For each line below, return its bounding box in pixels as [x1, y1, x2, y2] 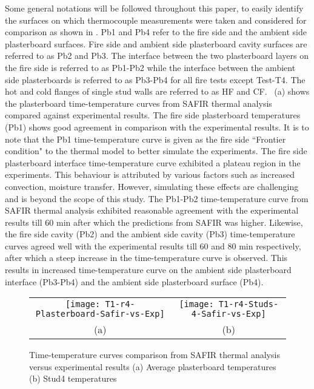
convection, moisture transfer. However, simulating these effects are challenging [5, 180, 299, 192]
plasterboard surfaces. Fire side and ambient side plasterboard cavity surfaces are [5, 37, 307, 50]
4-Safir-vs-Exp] [191, 309, 266, 319]
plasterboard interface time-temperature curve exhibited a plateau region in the [5, 156, 301, 169]
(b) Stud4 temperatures [29, 372, 117, 385]
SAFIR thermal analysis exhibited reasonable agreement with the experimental [5, 204, 299, 217]
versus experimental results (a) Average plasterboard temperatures [29, 360, 276, 373]
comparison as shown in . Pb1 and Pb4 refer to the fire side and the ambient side [5, 25, 307, 38]
